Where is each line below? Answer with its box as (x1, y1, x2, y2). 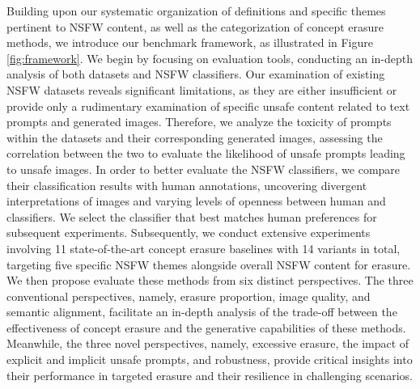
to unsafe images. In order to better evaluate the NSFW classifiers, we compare (6, 160, 401, 177)
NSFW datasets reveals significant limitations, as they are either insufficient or (6, 81, 397, 98)
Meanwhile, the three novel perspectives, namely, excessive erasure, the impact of (6, 335, 409, 352)
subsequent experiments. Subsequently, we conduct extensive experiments (6, 224, 371, 241)
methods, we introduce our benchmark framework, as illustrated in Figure (6, 34, 373, 51)
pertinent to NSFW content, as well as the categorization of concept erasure (6, 18, 384, 35)
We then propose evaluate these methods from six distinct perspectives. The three (6, 272, 414, 289)
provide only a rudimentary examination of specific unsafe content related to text (6, 97, 410, 114)
